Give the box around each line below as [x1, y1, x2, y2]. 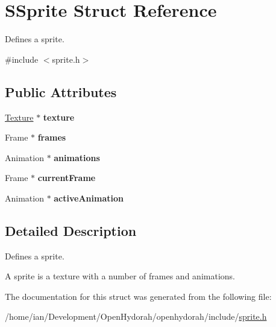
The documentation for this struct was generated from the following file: [5, 290, 272, 302]
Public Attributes [5, 82, 117, 101]
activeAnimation [54, 191, 124, 204]
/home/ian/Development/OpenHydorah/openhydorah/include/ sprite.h [5, 310, 267, 323]
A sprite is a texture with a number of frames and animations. [5, 270, 235, 282]
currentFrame [37, 171, 96, 184]
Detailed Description [5, 221, 137, 240]
